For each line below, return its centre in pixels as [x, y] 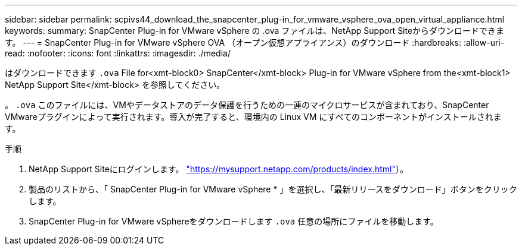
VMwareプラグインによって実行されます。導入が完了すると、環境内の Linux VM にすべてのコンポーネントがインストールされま [253, 117]
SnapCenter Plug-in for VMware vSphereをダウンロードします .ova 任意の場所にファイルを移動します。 [234, 221]
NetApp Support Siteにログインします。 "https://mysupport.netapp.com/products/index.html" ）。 [218, 169]
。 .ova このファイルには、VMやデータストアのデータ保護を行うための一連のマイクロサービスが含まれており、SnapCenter [247, 105]
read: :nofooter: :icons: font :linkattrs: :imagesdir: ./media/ [118, 53]
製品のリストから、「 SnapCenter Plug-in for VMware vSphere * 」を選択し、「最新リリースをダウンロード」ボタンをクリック [273, 189]
